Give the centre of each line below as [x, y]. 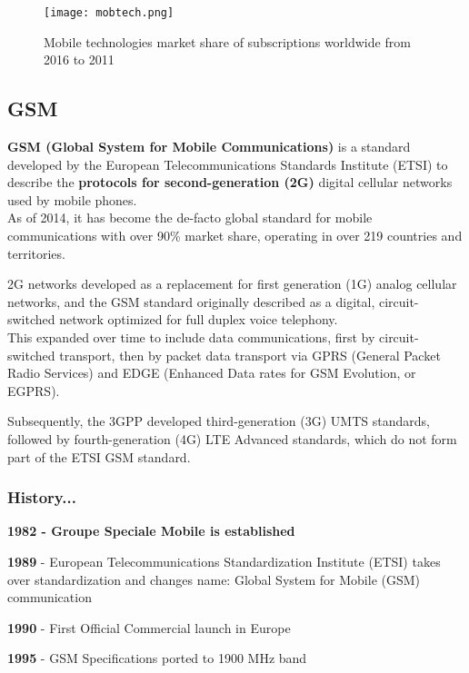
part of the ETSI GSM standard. [99, 456]
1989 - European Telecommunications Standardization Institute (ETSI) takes [224, 561]
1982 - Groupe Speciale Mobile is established [151, 531]
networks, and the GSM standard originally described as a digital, [191, 301]
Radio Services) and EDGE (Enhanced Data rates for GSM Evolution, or [212, 373]
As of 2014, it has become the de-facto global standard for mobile [190, 218]
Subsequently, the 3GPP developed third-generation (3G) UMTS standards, [219, 421]
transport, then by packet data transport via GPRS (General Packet [250, 355]
